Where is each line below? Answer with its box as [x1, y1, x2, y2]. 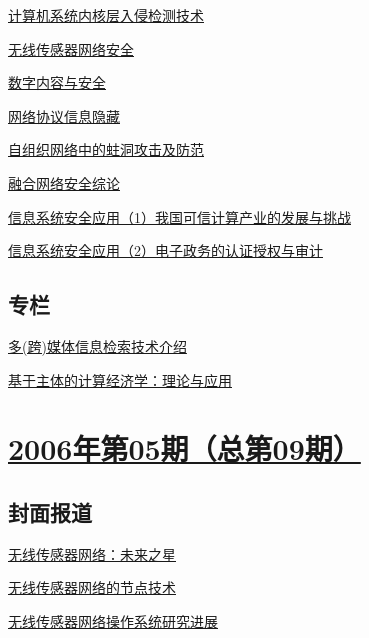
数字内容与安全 [8, 72, 106, 93]
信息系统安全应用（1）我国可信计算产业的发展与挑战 [8, 206, 351, 227]
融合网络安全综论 [8, 172, 120, 193]
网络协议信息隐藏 [8, 105, 120, 126]
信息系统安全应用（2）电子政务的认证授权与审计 [8, 240, 323, 261]
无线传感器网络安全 [8, 38, 134, 59]
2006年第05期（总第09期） [8, 428, 361, 469]
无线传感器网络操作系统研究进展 [8, 610, 218, 631]
